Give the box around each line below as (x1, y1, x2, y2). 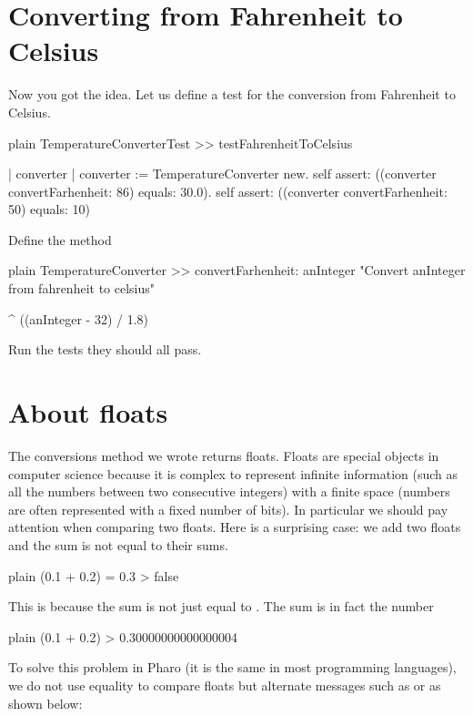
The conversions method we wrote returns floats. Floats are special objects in (8, 445, 439, 465)
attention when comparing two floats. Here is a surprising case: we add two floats (8, 517, 461, 537)
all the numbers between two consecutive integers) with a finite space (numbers (8, 482, 450, 501)
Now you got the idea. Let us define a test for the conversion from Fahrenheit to (8, 85, 456, 104)
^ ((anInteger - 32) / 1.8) (8, 309, 149, 328)
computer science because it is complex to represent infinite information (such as (8, 464, 458, 483)
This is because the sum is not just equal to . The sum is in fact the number (8, 597, 434, 616)
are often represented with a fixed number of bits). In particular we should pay (8, 499, 448, 518)
